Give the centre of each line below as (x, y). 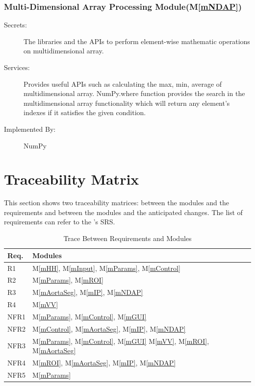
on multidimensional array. (64, 51)
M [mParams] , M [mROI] (68, 280)
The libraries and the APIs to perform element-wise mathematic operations (137, 41)
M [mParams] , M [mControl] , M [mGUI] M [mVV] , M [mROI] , (121, 341)
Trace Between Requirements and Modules (127, 238)
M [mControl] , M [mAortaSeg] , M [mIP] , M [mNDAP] (109, 328)
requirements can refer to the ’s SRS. (60, 222)
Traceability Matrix (72, 179)
